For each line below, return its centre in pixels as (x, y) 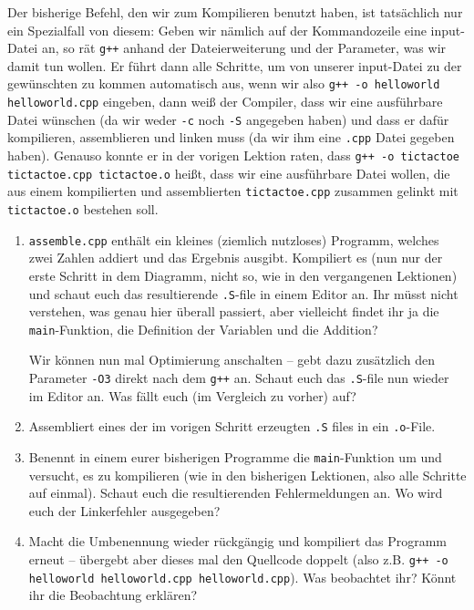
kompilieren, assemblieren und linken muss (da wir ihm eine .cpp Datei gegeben (231, 137)
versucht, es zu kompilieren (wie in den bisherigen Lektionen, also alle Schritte (247, 475)
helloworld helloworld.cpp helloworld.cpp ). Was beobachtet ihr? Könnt (242, 577)
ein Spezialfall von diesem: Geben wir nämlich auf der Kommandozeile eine (217, 30)
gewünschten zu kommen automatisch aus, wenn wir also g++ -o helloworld (224, 83)
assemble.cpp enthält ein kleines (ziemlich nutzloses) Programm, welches (234, 239)
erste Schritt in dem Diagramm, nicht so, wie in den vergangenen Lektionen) (243, 275)
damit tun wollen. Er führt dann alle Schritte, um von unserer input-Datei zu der (235, 65)
